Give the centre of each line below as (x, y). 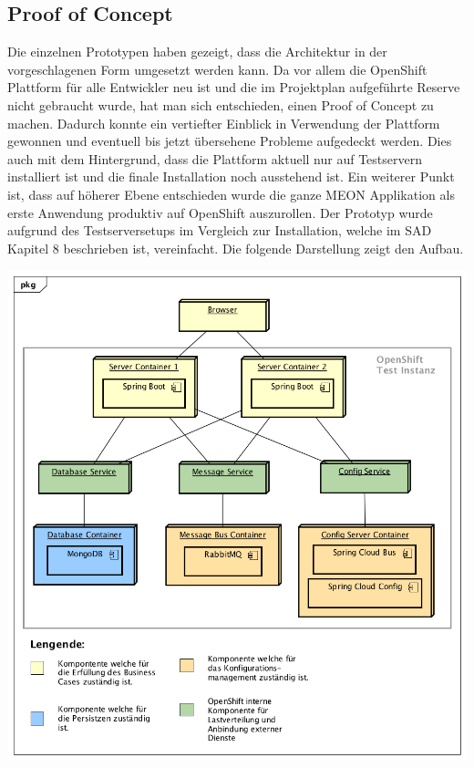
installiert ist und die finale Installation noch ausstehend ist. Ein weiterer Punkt (231, 176)
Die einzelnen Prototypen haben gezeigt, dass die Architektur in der (197, 52)
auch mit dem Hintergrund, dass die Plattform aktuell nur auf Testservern (215, 158)
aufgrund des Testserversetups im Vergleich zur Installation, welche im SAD (220, 230)
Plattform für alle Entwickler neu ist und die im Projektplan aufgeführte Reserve (234, 87)
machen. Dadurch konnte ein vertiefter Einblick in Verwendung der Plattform (224, 123)
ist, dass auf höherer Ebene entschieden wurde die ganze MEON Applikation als (231, 194)
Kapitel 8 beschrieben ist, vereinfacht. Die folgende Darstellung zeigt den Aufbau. (236, 248)
